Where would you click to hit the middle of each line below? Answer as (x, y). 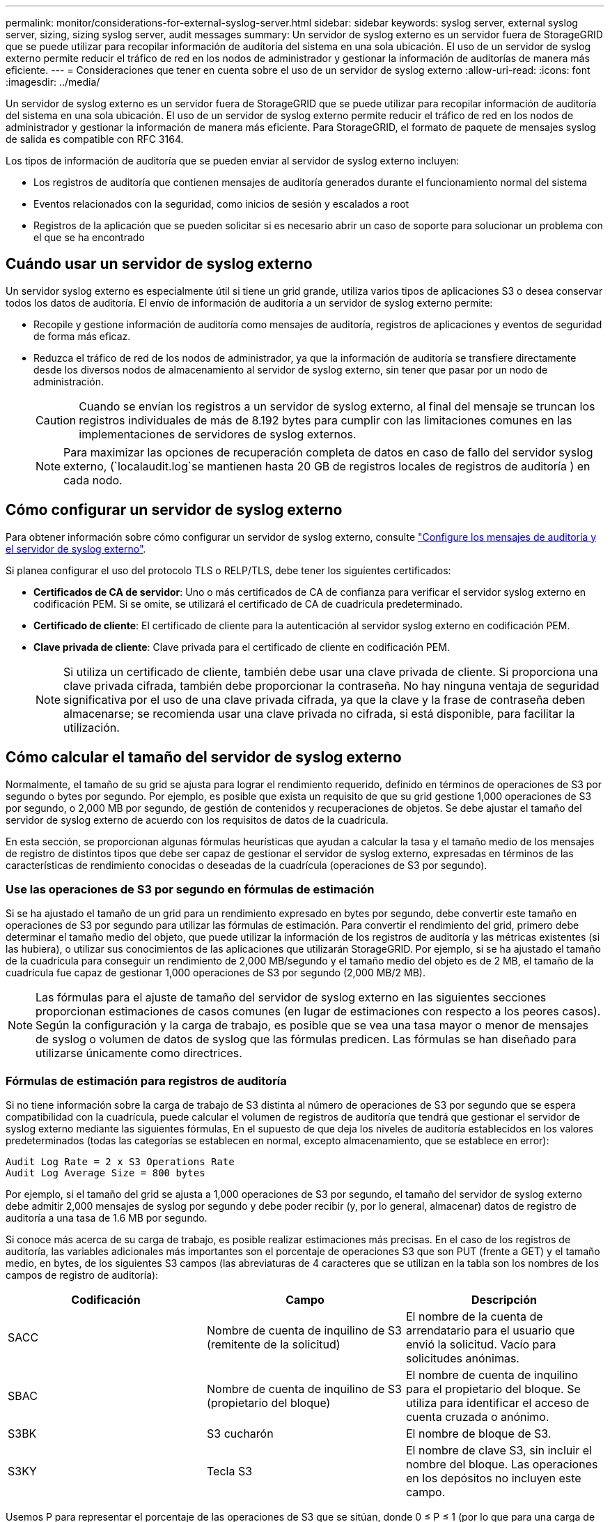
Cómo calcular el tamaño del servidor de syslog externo (204, 758)
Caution (56, 420)
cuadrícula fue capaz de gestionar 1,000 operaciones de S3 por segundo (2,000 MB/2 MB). (216, 973)
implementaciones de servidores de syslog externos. (218, 434)
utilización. (92, 727)
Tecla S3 (229, 1471)
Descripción (504, 1300)
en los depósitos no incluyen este (493, 1478)
